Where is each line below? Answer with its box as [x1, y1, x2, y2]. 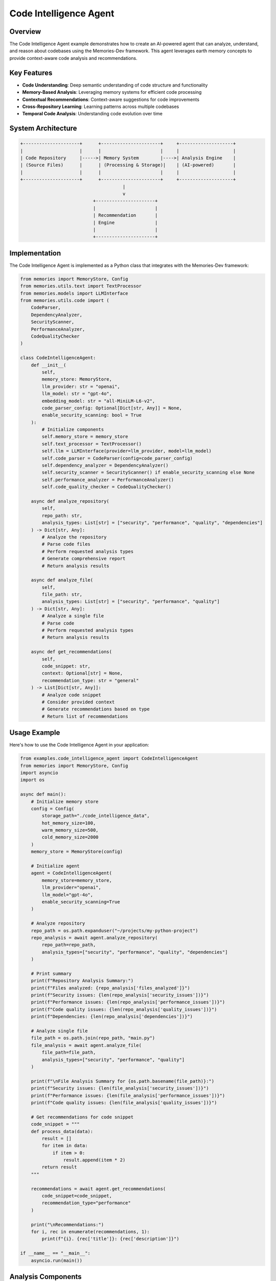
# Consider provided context [41, 699, 115, 705]
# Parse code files [41, 541, 90, 547]
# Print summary [31, 970, 72, 976]
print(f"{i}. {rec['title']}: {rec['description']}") [41, 1236, 179, 1242]
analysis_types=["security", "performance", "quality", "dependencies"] [41, 949, 228, 955]
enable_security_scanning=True [41, 899, 120, 904]
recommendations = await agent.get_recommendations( [31, 1186, 166, 1191]
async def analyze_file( [31, 577, 94, 583]
